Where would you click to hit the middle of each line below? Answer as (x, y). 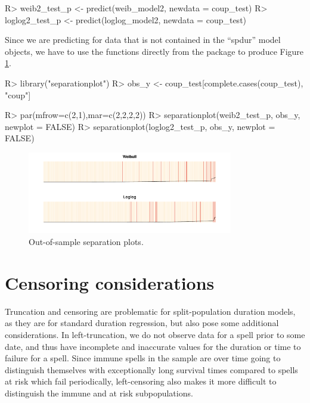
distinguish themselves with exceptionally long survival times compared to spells (151, 369)
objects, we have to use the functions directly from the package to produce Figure (154, 51)
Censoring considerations (110, 282)
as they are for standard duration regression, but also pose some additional (142, 323)
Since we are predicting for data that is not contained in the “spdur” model (143, 40)
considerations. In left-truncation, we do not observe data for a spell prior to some (155, 334)
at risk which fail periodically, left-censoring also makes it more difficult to (141, 381)
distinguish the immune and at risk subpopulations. (99, 393)
